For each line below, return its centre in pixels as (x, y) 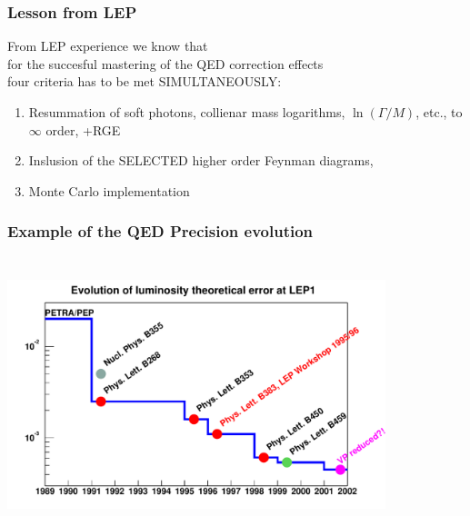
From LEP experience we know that (108, 46)
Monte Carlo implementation (109, 190)
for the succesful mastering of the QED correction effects (165, 63)
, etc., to (439, 112)
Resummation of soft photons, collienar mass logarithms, (187, 112)
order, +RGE (83, 129)
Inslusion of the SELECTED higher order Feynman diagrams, (201, 160)
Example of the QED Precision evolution (160, 231)
